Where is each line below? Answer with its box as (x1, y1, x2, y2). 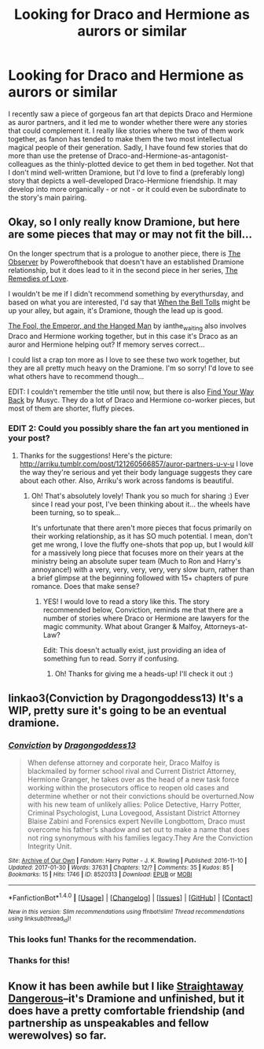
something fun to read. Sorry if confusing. (42, 653, 179, 663)
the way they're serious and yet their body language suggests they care (19, 467, 253, 477)
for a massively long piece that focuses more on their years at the (31, 548, 244, 558)
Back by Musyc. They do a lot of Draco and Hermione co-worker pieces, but (8, 395, 255, 404)
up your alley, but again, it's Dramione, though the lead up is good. (8, 305, 224, 315)
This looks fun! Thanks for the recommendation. (8, 934, 197, 945)
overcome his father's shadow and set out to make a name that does (27, 824, 250, 834)
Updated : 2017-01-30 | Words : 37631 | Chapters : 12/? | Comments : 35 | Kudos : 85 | (8, 863, 234, 871)
